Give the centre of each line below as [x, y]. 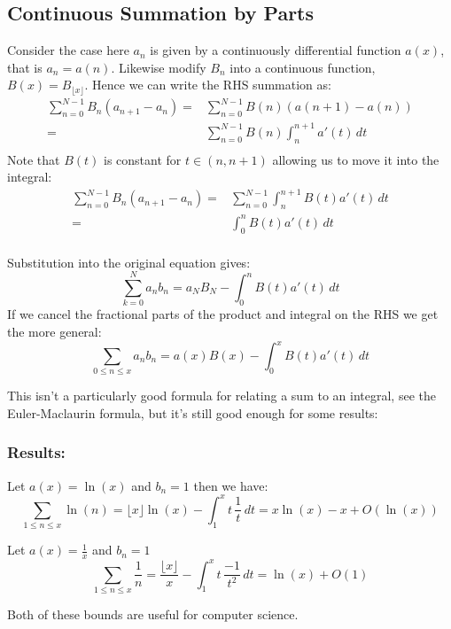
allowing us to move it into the [356, 159]
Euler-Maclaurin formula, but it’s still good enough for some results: [193, 412]
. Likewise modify [159, 67]
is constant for [143, 159]
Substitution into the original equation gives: [129, 262]
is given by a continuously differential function [276, 50]
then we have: [231, 485]
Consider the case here [68, 50]
